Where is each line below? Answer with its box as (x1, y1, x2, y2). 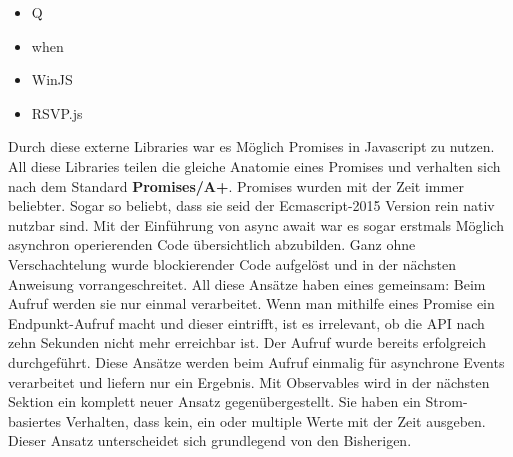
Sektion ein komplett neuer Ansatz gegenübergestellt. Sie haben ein (8, 391, 421, 412)
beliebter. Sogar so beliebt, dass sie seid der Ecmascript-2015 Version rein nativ (8, 195, 495, 216)
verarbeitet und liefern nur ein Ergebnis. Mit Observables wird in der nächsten (8, 371, 490, 392)
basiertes (8, 410, 62, 431)
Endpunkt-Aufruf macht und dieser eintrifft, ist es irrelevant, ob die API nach (8, 312, 485, 333)
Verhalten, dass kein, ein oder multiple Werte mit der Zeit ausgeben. (65, 410, 486, 431)
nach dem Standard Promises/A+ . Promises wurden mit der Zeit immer (8, 175, 464, 196)
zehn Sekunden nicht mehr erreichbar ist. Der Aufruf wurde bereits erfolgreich (8, 332, 486, 353)
